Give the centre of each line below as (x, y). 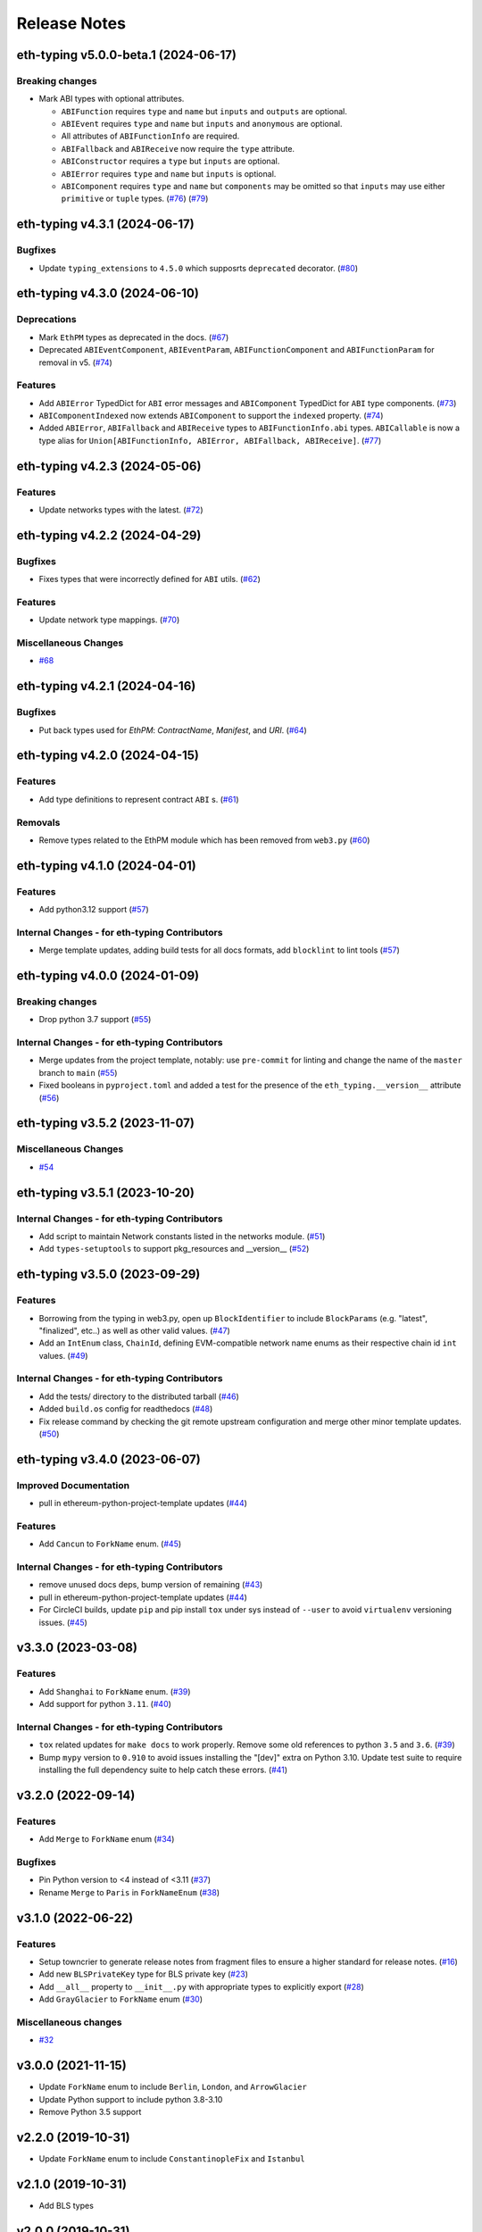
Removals (38, 822)
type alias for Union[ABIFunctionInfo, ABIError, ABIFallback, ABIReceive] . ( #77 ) (210, 440)
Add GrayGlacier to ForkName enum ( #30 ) (121, 1999)
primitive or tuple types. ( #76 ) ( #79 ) (135, 199)
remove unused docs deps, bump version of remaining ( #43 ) (151, 1585)
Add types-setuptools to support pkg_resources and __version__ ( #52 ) (174, 1249)
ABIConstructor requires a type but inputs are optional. (170, 162)
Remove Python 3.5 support (90, 2111)
